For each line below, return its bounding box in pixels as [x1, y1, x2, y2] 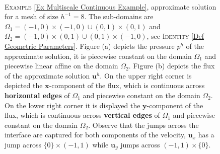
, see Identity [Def [146, 31, 204, 41]
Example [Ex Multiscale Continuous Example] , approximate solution [5, 1, 216, 12]
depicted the [5, 80, 43, 91]
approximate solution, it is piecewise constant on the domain [5, 50, 192, 61]
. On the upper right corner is [100, 70, 192, 81]
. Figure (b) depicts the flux [128, 60, 215, 71]
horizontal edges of [5, 90, 70, 100]
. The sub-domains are [84, 11, 154, 22]
